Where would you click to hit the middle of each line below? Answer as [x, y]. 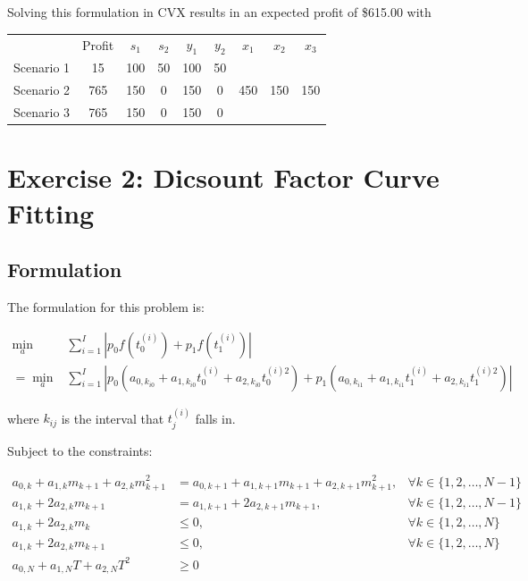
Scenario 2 [42, 90]
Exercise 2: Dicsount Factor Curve [223, 177]
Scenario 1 [42, 67]
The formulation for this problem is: [106, 306]
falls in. [215, 418]
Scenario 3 [42, 112]
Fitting [51, 212]
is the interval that [113, 418]
